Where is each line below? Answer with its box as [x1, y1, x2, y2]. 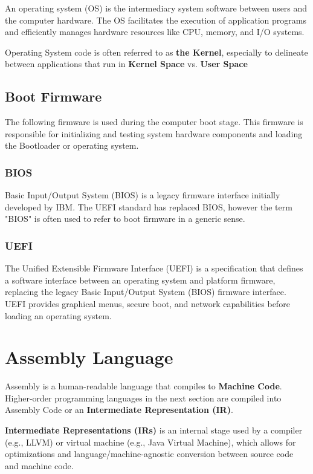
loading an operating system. [5, 309, 112, 322]
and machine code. [5, 459, 74, 472]
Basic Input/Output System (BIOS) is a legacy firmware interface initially [5, 189, 280, 201]
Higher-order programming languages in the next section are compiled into [5, 391, 282, 404]
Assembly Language [5, 345, 173, 369]
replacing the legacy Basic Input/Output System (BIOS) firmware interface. [5, 285, 286, 298]
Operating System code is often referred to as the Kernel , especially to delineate [5, 45, 308, 58]
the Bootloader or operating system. [5, 139, 139, 152]
